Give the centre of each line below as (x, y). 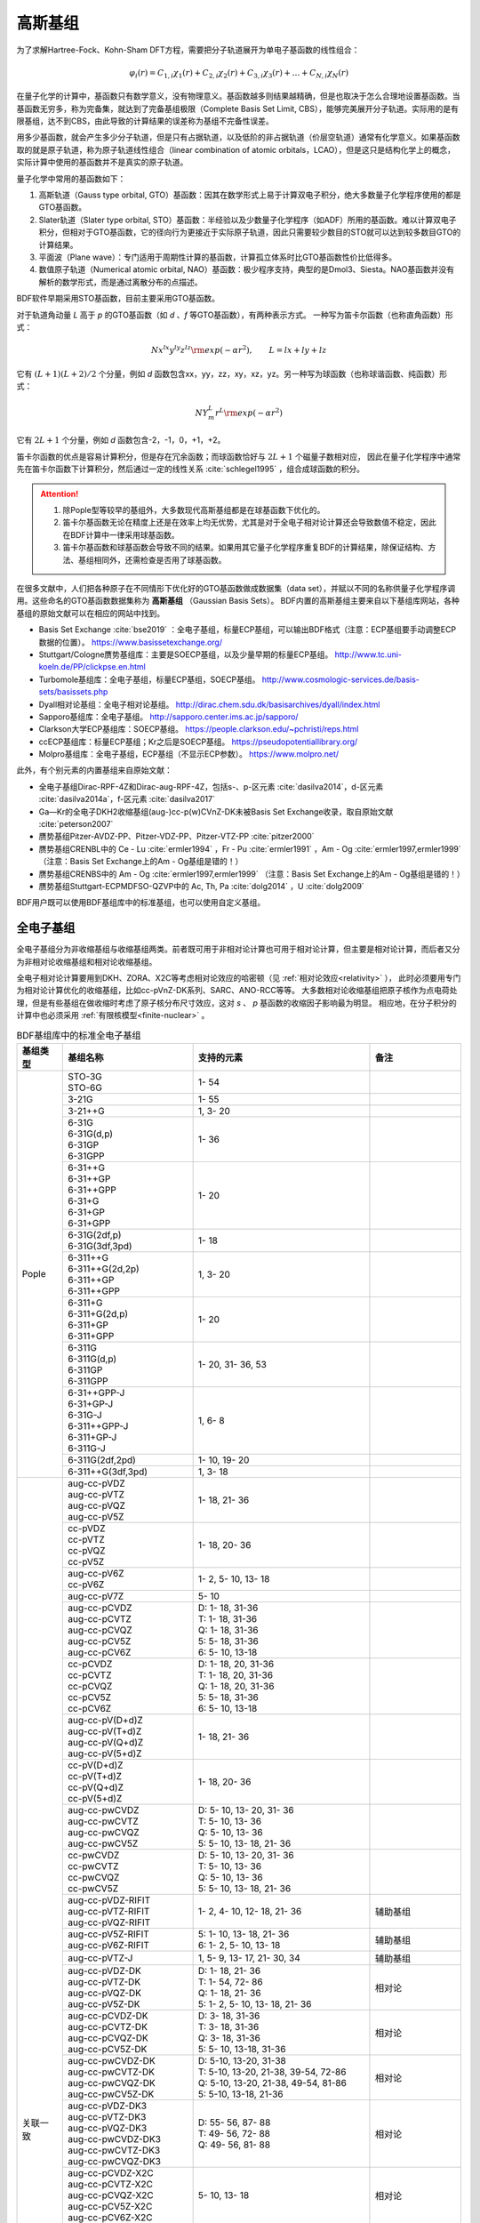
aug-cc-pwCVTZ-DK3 (114, 2150)
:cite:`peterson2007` (76, 824)
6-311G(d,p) (92, 1359)
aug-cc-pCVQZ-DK (108, 2038)
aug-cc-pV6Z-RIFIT (109, 1945)
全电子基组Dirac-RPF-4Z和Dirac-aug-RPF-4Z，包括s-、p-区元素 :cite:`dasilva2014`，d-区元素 (211, 786)
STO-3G (85, 1076)
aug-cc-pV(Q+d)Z (106, 1742)
